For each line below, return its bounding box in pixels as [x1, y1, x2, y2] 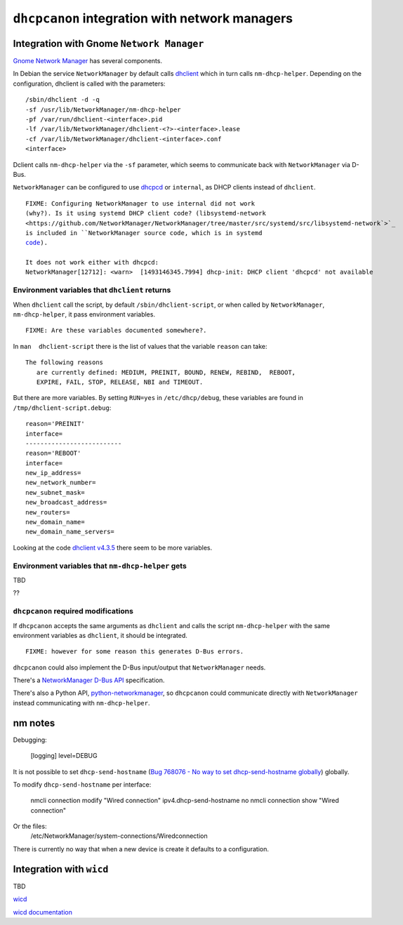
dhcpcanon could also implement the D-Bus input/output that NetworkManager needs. [13, 663, 266, 672]
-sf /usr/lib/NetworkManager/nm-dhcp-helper [25, 105, 182, 114]
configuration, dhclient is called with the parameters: [13, 79, 166, 88]
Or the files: [13, 822, 47, 831]
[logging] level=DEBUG [30, 752, 98, 760]
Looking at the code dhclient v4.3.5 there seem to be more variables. [13, 543, 213, 552]
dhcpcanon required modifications [13, 606, 133, 616]
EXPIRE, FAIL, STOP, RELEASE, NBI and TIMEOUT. [36, 378, 204, 386]
